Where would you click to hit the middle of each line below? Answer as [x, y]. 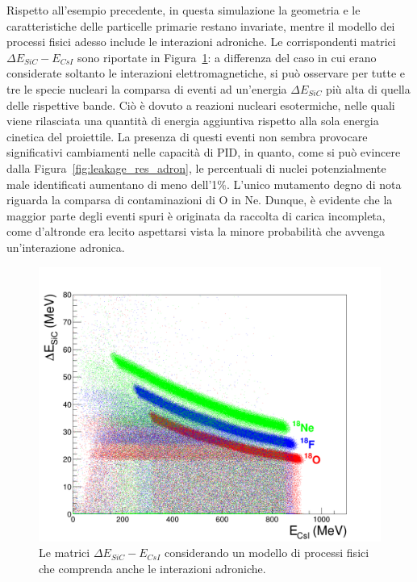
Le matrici [65, 553]
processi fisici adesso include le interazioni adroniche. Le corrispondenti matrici [201, 42]
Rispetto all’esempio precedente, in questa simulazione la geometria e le [183, 10]
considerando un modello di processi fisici [267, 553]
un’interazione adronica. [66, 247]
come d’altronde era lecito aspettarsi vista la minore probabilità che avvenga [196, 231]
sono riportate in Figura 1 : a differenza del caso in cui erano [227, 57]
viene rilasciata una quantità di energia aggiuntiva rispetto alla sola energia [193, 121]
